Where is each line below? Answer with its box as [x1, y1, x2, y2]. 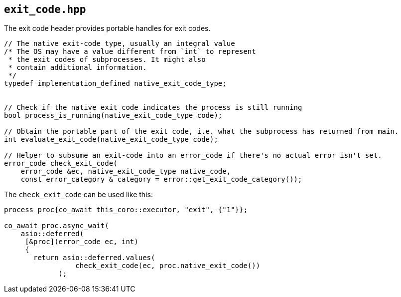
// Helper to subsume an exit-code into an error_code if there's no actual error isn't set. [4, 151, 382, 160]
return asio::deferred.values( [33, 254, 155, 262]
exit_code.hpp [4, 3, 86, 15]
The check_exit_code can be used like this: [4, 190, 153, 199]
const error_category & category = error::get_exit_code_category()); [20, 175, 302, 184]
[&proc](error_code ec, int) [25, 238, 138, 246]
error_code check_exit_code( [4, 159, 118, 168]
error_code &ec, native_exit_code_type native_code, [20, 167, 231, 176]
